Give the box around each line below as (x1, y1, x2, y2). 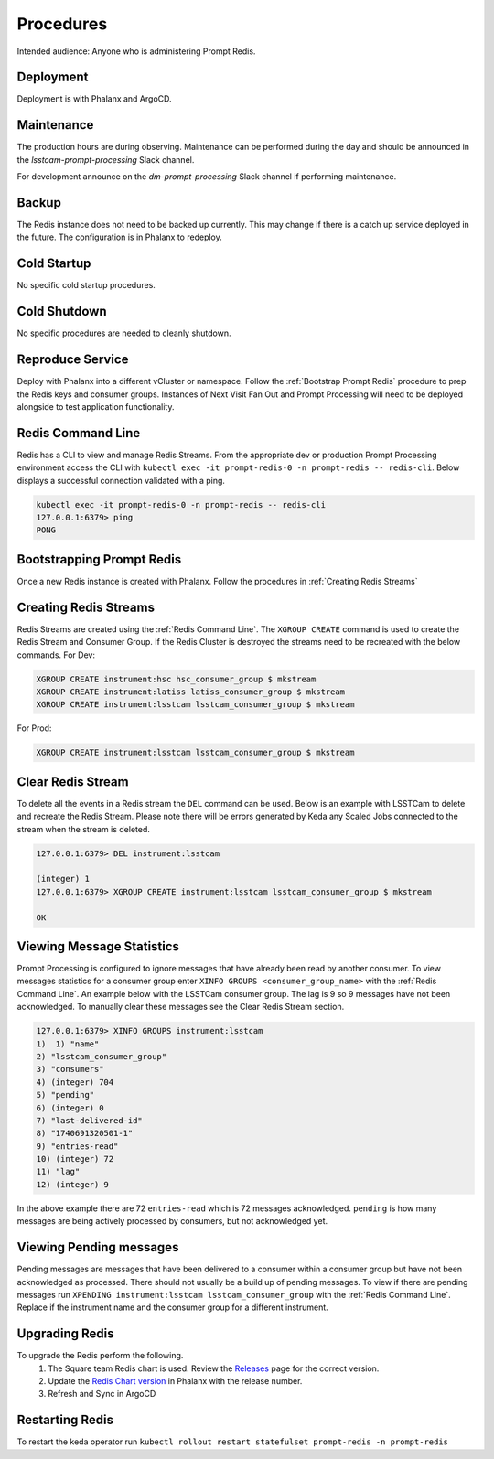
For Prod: (16, 723, 52, 734)
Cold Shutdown (16, 304, 107, 319)
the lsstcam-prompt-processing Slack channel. (16, 154, 195, 165)
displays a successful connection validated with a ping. (16, 475, 226, 486)
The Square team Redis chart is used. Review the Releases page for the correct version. (48, 1363, 380, 1374)
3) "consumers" (36, 1064, 104, 1075)
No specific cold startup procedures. (16, 280, 156, 291)
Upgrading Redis (16, 1326, 114, 1342)
